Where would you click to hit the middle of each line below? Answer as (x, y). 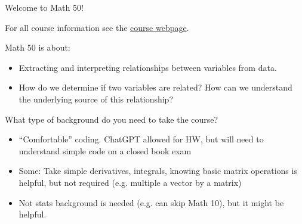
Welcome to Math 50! (44, 7)
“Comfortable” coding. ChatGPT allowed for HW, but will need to (141, 139)
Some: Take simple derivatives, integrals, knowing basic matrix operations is (158, 171)
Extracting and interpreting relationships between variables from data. (148, 67)
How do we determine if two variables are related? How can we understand (155, 87)
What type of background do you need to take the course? (112, 119)
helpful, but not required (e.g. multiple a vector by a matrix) (130, 182)
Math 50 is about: (38, 47)
